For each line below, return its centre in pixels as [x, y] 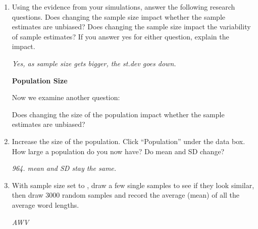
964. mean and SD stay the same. [64, 168]
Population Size [40, 80]
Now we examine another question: [66, 97]
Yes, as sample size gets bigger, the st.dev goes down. [94, 63]
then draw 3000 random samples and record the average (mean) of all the [126, 195]
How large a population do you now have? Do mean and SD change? [118, 151]
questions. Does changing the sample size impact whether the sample [118, 16]
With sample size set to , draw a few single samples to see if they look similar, [133, 185]
